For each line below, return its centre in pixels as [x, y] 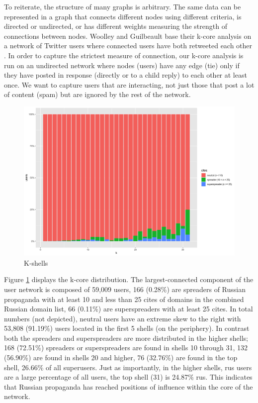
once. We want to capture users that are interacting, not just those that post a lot [129, 84]
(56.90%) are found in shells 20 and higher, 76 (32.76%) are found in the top [121, 357]
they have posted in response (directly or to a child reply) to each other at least [126, 75]
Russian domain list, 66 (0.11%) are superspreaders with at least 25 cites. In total [129, 309]
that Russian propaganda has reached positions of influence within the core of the [129, 386]
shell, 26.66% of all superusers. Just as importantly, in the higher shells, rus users [128, 367]
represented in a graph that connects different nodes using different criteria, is [123, 16]
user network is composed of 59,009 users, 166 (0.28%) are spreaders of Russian [125, 289]
